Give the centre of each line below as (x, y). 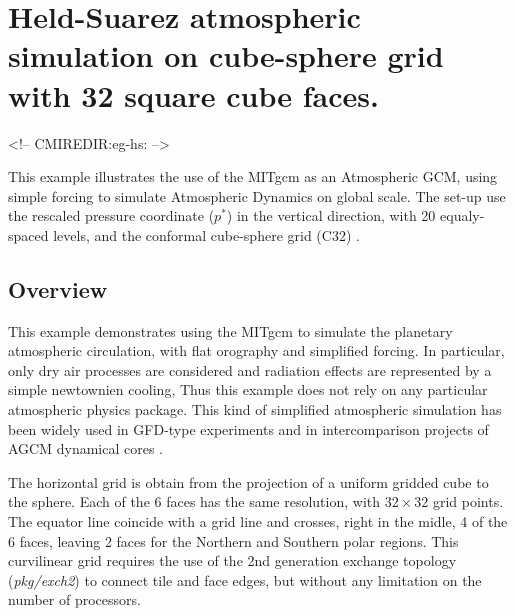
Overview (58, 288)
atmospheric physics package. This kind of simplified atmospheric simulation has (255, 409)
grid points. (468, 501)
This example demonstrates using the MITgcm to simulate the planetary (230, 330)
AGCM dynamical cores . (85, 448)
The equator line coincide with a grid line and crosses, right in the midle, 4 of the (258, 521)
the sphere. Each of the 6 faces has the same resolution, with (194, 501)
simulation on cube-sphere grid (226, 55)
